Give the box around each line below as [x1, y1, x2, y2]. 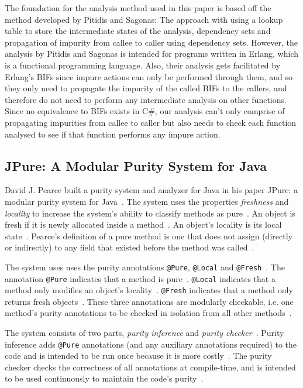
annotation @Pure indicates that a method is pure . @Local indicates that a [5, 272, 276, 284]
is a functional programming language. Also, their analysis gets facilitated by [5, 59, 281, 71]
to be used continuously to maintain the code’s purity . [5, 372, 204, 384]
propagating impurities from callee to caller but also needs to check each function [5, 116, 297, 128]
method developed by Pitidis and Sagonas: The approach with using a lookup [5, 13, 283, 25]
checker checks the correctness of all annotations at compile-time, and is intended [5, 360, 296, 373]
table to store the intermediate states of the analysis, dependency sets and [5, 25, 271, 37]
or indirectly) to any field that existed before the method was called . [5, 241, 254, 253]
